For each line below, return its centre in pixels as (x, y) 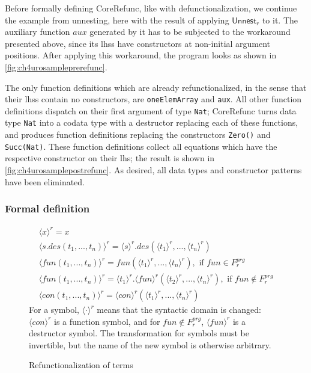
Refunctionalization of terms (81, 365)
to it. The (280, 20)
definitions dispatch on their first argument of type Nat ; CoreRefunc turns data (151, 110)
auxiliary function (38, 32)
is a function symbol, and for (107, 321)
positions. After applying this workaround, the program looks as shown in (141, 55)
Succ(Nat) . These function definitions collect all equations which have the (141, 146)
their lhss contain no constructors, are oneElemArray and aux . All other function (153, 99)
